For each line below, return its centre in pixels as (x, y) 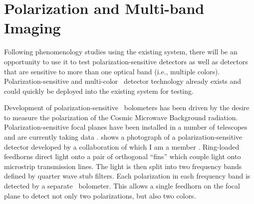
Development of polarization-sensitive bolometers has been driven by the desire (127, 107)
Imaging (32, 28)
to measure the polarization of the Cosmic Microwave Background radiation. (121, 117)
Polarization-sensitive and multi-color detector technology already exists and (123, 81)
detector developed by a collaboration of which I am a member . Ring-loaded (122, 146)
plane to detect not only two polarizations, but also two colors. (100, 195)
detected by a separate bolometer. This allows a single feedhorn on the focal (122, 186)
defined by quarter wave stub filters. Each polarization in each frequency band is (127, 176)
